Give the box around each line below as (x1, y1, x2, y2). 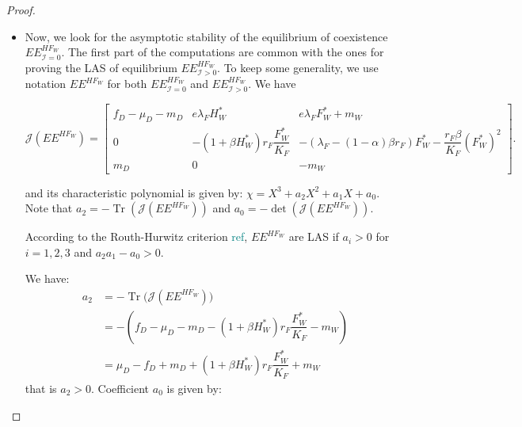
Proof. (6, 2, 36, 17)
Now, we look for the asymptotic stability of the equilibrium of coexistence (25, 28, 388, 44)
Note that (25, 200, 73, 216)
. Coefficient (90, 379, 150, 396)
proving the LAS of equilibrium (25, 59, 177, 75)
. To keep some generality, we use (217, 59, 379, 75)
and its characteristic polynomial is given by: (25, 184, 243, 200)
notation (25, 75, 67, 92)
